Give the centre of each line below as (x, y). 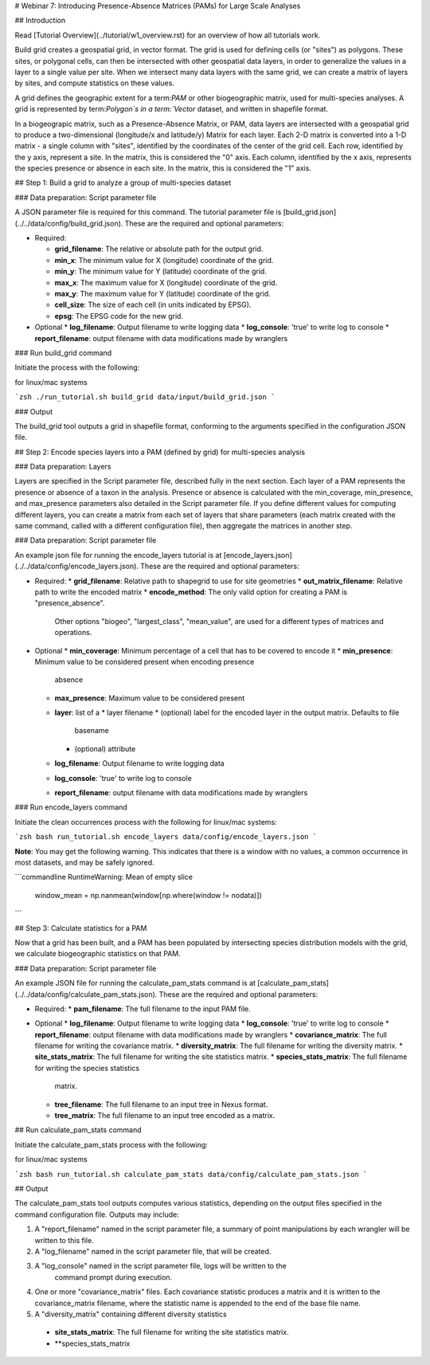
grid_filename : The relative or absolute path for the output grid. (159, 249)
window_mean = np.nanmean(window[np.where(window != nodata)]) (148, 895)
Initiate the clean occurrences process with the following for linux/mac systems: (146, 822)
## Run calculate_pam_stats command (78, 1130)
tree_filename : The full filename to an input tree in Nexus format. (161, 1104)
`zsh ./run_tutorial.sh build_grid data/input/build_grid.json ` (145, 397)
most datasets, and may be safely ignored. (84, 862)
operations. (73, 633)
